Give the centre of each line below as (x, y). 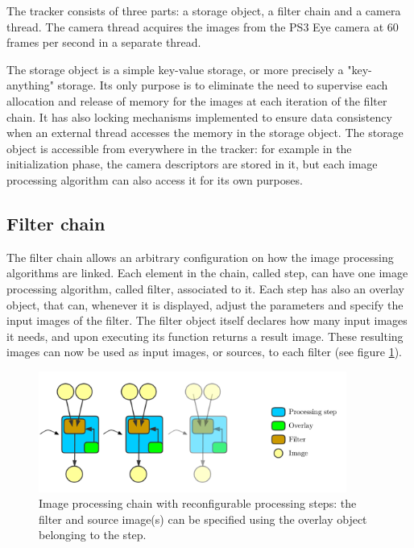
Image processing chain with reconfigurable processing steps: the (198, 503)
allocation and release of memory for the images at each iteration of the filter (197, 100)
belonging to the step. (93, 535)
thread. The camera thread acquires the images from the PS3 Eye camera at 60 (203, 26)
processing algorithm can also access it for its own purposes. (155, 179)
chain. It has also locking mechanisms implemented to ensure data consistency (199, 116)
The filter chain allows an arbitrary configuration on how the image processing (200, 257)
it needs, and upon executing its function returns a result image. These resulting (205, 336)
